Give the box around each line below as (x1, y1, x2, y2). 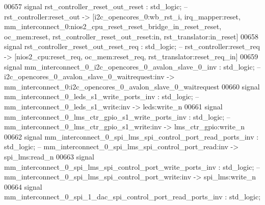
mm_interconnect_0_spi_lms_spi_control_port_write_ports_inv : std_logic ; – (4, 161, 260, 172)
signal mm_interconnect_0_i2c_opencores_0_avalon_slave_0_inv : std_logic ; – (4, 61, 261, 72)
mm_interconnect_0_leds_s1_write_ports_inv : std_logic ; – (4, 91, 199, 102)
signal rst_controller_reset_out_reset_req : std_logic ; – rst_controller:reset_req (4, 41, 260, 52)
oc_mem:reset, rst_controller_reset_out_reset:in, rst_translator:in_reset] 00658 (4, 31, 259, 41)
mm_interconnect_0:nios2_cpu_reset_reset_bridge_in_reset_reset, (4, 21, 222, 32)
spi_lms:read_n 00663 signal (4, 151, 94, 162)
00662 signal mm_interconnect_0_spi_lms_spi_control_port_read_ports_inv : (4, 131, 259, 142)
